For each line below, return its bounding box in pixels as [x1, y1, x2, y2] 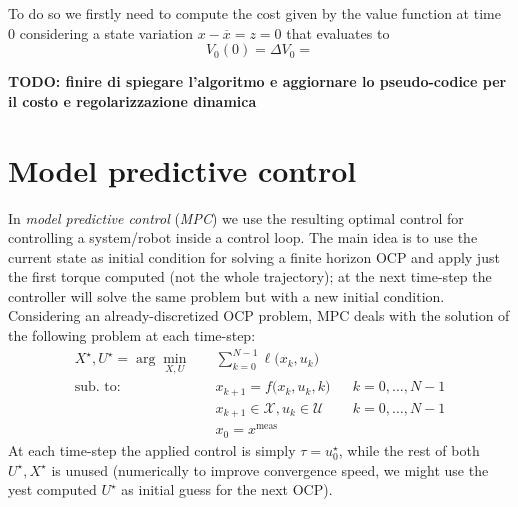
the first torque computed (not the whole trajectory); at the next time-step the [8, 266, 492, 287]
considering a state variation [19, 22, 193, 43]
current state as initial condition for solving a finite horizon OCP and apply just [8, 246, 500, 267]
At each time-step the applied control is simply [8, 439, 296, 460]
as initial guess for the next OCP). [121, 479, 333, 500]
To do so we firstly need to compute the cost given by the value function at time [8, 3, 501, 23]
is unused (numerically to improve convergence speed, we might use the [51, 459, 489, 480]
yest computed [8, 479, 97, 500]
